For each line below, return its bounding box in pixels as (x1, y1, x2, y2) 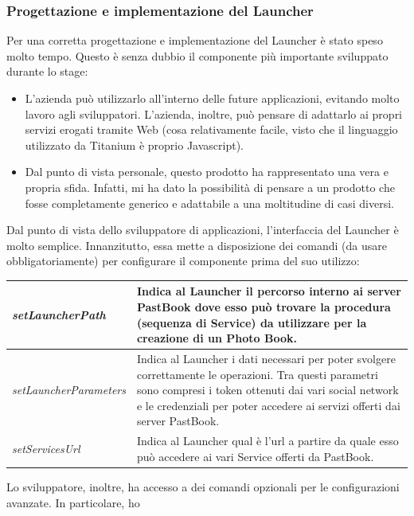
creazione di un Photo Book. (136, 330, 297, 346)
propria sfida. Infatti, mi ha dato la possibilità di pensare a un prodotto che (25, 178, 395, 195)
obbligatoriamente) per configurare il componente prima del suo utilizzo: (6, 252, 360, 269)
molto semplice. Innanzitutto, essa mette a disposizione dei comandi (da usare (6, 236, 388, 253)
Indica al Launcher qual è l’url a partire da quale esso (136, 432, 399, 449)
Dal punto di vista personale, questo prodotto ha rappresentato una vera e (25, 163, 389, 180)
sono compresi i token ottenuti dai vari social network (136, 381, 399, 398)
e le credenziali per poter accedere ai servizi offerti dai (136, 397, 400, 413)
